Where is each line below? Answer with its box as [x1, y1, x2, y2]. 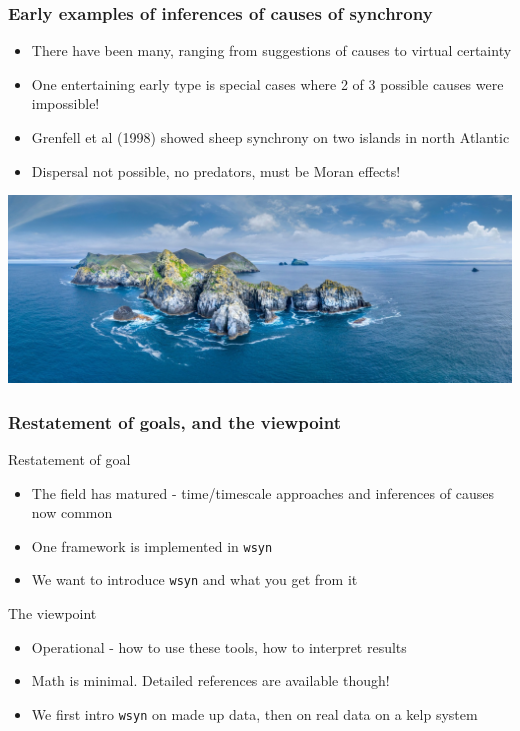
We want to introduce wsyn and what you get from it [31, 569, 358, 590]
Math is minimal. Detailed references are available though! [31, 670, 390, 691]
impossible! [31, 93, 100, 114]
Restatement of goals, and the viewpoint [8, 409, 342, 434]
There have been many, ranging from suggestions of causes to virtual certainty [31, 40, 512, 61]
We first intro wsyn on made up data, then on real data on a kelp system [31, 703, 478, 724]
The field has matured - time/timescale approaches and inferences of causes [31, 482, 494, 503]
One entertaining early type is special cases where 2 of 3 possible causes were [31, 73, 504, 94]
